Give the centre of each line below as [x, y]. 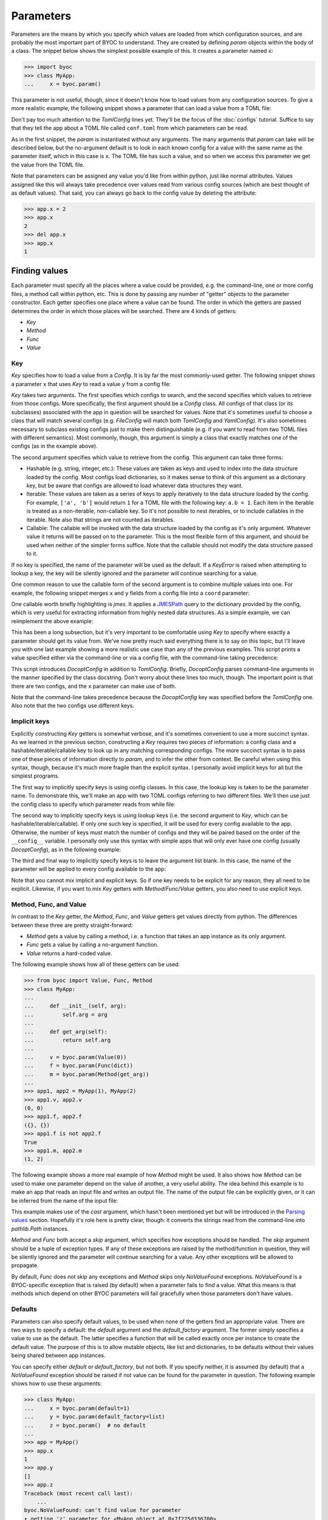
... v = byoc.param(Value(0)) [75, 1057]
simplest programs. [36, 776]
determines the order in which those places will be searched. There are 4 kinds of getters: [124, 311]
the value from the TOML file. [48, 165]
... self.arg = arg [66, 1014]
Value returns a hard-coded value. [69, 953]
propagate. [25, 1265]
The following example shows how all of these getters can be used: [96, 964]
